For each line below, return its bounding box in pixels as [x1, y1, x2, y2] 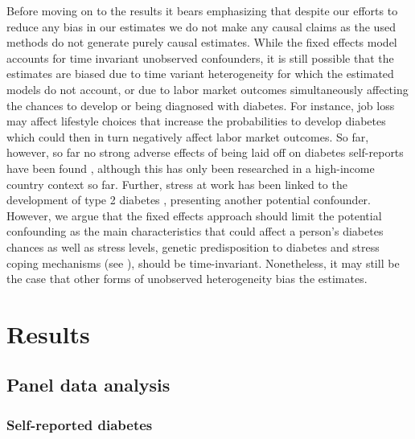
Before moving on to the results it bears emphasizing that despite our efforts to [6, 2, 398, 18]
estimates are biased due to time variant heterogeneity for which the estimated [6, 65, 394, 82]
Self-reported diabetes [6, 414, 153, 434]
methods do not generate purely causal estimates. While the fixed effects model [6, 34, 397, 51]
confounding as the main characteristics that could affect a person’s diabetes [6, 223, 384, 240]
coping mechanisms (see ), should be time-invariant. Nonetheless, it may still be [6, 254, 400, 271]
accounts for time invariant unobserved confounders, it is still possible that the [6, 49, 394, 66]
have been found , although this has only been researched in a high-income [6, 159, 375, 176]
